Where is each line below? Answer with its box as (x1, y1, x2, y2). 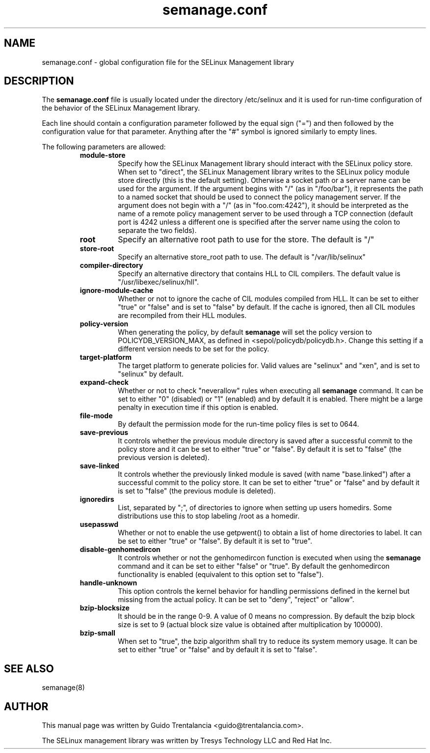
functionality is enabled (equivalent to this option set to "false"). (118, 570, 324, 579)
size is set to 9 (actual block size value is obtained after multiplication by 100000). (118, 620, 383, 629)
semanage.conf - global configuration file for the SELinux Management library (42, 58, 294, 66)
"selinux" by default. (118, 370, 184, 378)
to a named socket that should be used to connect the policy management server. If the (118, 193, 401, 202)
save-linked (80, 462, 119, 470)
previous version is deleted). (118, 453, 210, 462)
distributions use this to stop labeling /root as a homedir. (118, 512, 300, 521)
